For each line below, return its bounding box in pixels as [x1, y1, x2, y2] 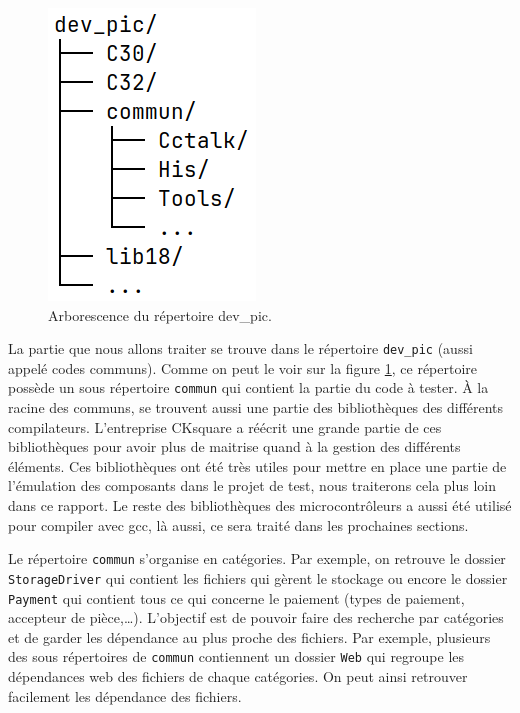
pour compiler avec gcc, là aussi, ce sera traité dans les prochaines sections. [8, 514, 469, 535]
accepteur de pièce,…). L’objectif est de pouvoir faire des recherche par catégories [8, 607, 504, 628]
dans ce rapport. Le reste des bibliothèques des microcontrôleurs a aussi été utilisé [8, 495, 512, 516]
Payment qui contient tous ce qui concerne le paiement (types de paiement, [8, 587, 465, 608]
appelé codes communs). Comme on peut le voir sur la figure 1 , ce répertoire [8, 357, 478, 378]
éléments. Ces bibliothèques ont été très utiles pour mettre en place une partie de [8, 455, 507, 476]
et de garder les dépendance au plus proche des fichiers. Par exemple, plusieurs [8, 626, 491, 647]
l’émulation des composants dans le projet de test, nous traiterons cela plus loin [8, 475, 496, 496]
